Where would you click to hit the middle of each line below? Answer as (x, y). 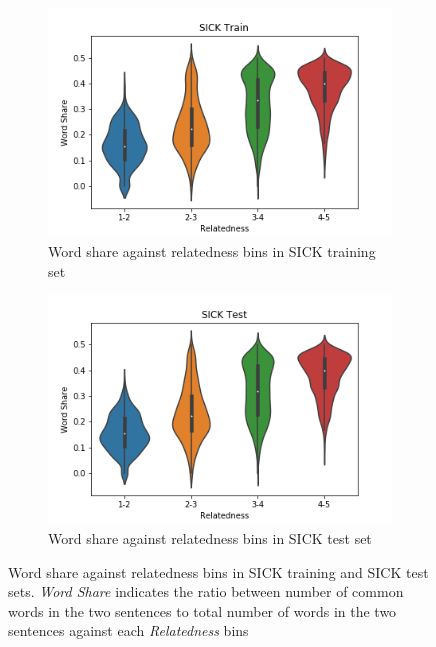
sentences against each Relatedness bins (128, 630)
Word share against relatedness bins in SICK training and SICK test (218, 571)
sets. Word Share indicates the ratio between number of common (206, 591)
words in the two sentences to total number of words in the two (202, 610)
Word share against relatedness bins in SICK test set (210, 538)
